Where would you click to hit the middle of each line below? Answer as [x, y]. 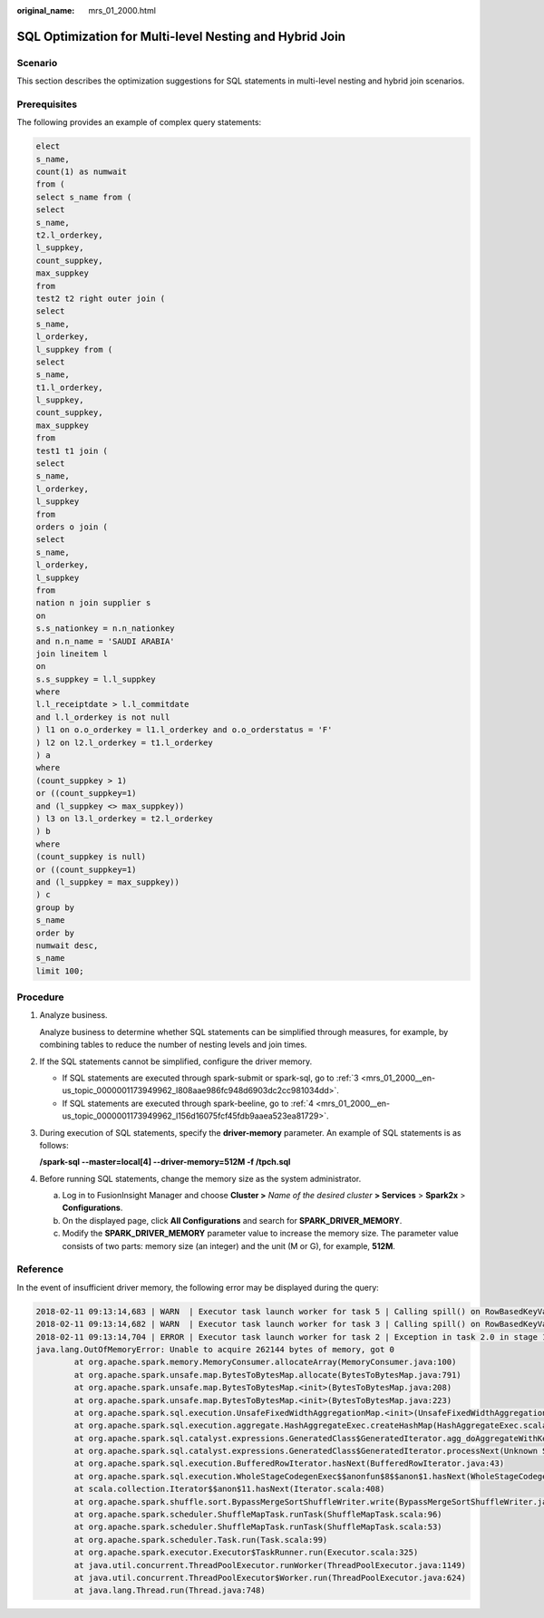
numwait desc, [67, 945]
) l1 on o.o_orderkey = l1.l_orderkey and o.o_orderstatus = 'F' [184, 730]
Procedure [40, 997]
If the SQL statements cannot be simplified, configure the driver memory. [176, 1061]
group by [55, 907]
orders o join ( [72, 527]
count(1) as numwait [81, 172]
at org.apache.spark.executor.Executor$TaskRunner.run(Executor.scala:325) [246, 1553]
